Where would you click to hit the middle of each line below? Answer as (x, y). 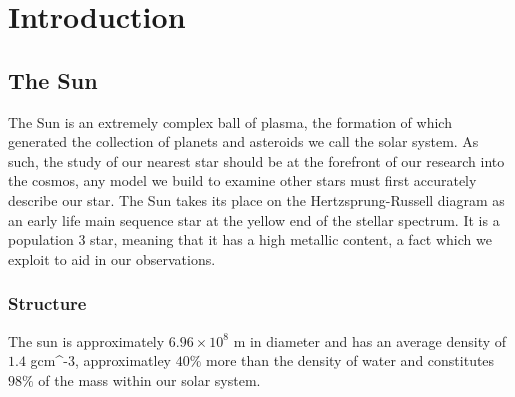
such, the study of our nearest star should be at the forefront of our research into (256, 160)
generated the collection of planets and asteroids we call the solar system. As (243, 141)
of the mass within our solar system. (149, 379)
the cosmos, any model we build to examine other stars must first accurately (242, 180)
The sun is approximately (86, 340)
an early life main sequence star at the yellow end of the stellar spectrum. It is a (254, 219)
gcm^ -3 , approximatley (101, 360)
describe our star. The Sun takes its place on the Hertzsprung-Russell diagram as (256, 199)
